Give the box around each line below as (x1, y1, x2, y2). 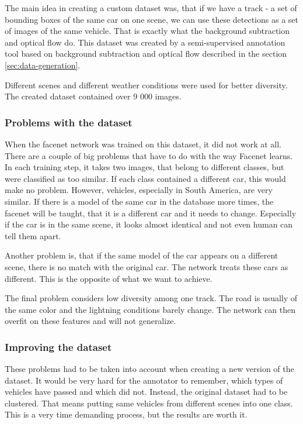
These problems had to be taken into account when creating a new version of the (5, 363, 294, 375)
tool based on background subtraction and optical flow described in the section (5, 47, 287, 60)
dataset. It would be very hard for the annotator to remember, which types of (5, 374, 283, 386)
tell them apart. (5, 229, 61, 242)
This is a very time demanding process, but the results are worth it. (5, 408, 248, 420)
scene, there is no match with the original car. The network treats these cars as (5, 260, 288, 273)
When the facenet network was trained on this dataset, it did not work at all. (5, 137, 282, 150)
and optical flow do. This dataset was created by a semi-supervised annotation (5, 36, 285, 48)
